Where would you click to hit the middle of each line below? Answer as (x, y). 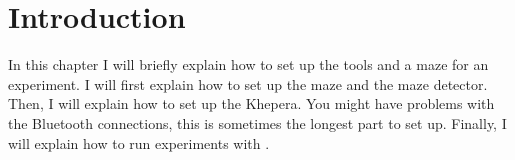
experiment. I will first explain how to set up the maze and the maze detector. (248, 83)
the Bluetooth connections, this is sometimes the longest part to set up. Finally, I (257, 122)
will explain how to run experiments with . (139, 142)
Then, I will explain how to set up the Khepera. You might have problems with (251, 103)
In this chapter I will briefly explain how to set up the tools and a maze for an (248, 64)
